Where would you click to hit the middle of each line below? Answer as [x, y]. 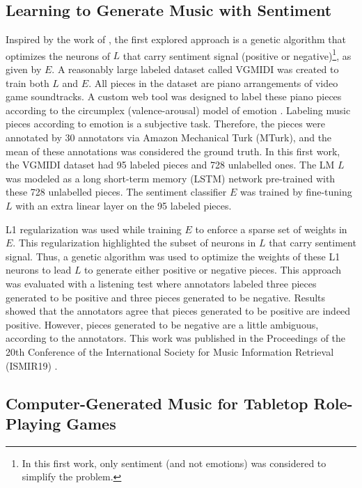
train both [27, 82]
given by [24, 69]
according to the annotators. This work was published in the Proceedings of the [176, 338]
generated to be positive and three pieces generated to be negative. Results [166, 297]
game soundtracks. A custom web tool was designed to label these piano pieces [174, 96]
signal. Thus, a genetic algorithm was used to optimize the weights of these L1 [173, 256]
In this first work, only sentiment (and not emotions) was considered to [174, 463]
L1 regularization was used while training [94, 229]
